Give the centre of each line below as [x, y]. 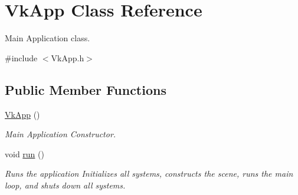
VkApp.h [68, 57]
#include [21, 57]
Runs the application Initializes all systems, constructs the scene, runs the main [149, 173]
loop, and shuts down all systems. [65, 185]
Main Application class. [48, 38]
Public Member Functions [86, 89]
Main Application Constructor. [60, 134]
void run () [24, 153]
